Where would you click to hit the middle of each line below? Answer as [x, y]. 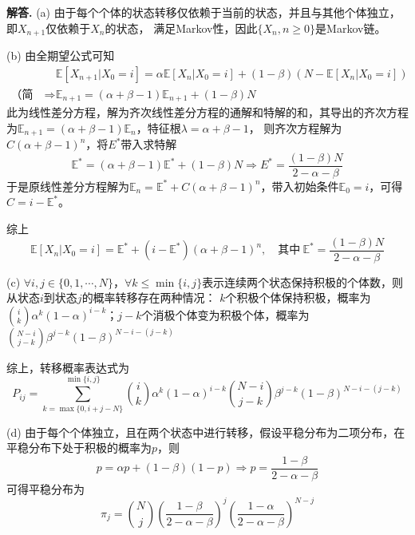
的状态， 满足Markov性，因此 [181, 28]
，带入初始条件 [300, 186]
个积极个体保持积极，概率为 [298, 297]
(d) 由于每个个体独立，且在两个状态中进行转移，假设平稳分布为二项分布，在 [206, 432]
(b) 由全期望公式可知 [61, 55]
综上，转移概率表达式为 [68, 367]
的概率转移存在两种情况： [149, 297]
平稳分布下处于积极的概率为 [79, 448]
